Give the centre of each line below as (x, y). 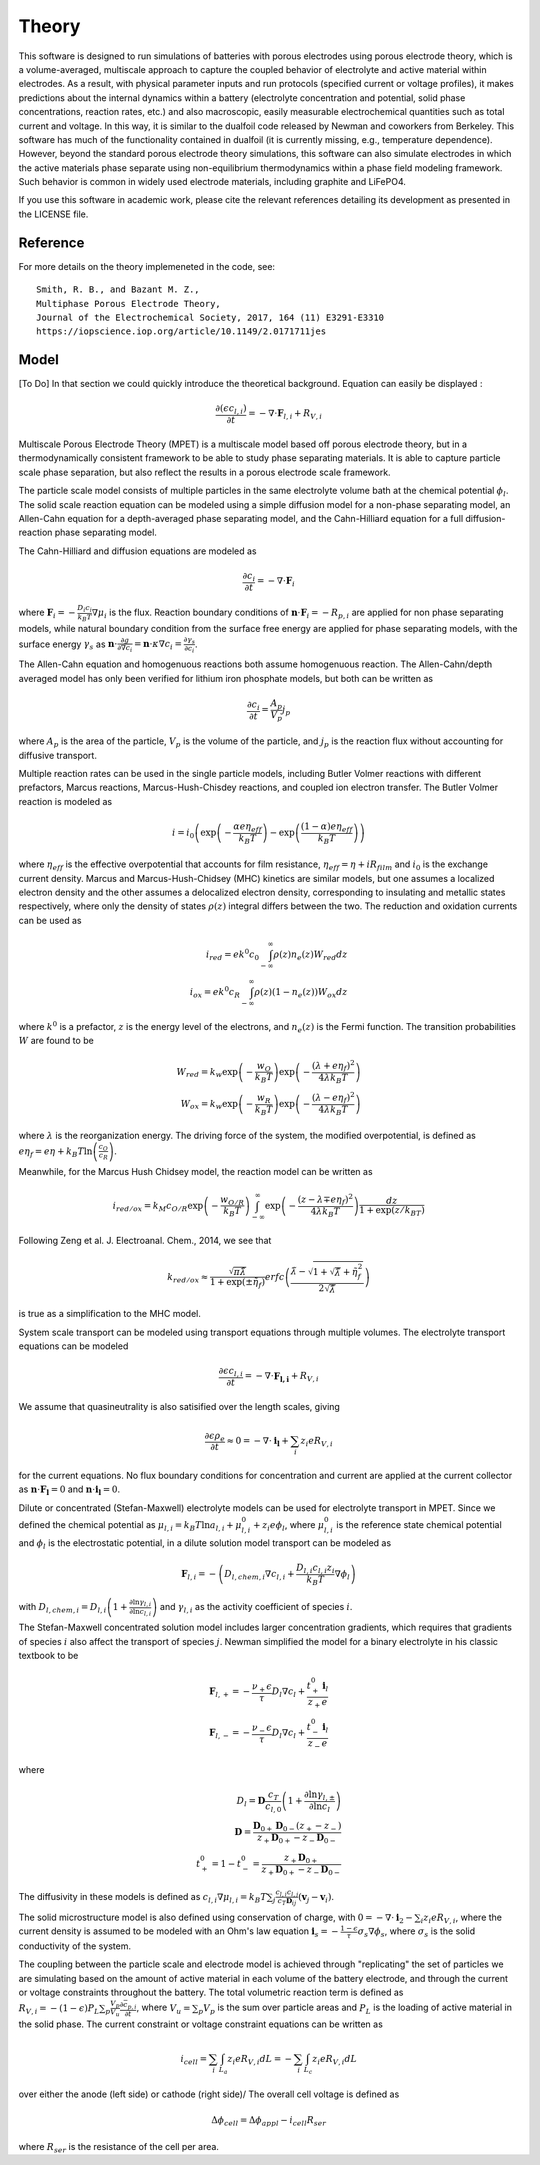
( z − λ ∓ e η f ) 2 (325, 1199)
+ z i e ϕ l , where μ (289, 1525)
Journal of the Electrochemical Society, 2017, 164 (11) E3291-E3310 (210, 317)
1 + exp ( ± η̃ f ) (237, 1283)
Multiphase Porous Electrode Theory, (129, 303)
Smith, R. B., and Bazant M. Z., (118, 289)
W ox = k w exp (209, 1105)
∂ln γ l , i (140, 1603)
